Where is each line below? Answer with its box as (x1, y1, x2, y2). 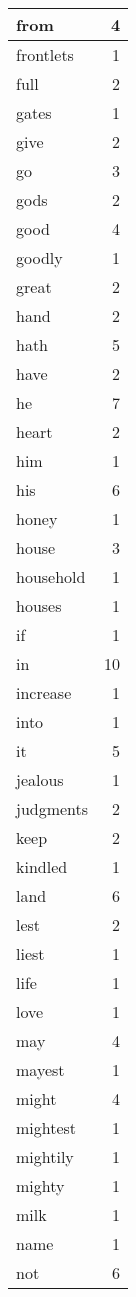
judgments (16, 797, 89, 820)
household (16, 565, 86, 588)
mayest (16, 1058, 65, 1081)
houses (16, 594, 62, 617)
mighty (16, 1174, 65, 1197)
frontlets (16, 43, 74, 66)
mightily (16, 1145, 74, 1168)
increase (16, 681, 72, 704)
